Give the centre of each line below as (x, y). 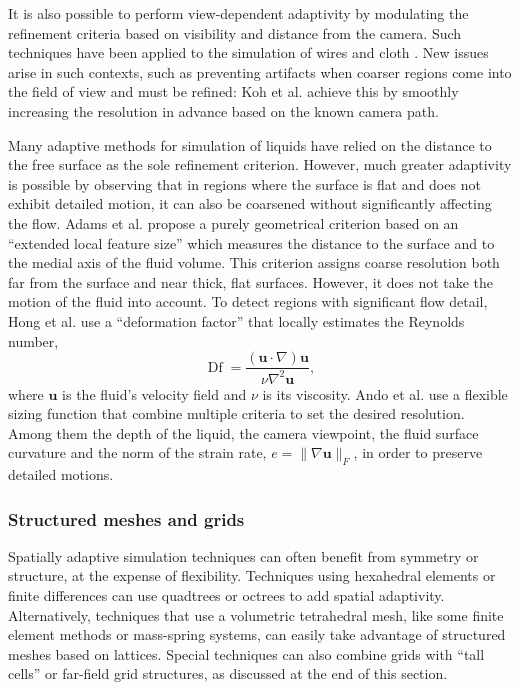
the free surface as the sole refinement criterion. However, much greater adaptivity (260, 164)
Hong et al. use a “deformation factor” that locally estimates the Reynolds (236, 320)
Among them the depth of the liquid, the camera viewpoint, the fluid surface (243, 432)
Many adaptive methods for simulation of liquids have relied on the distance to (250, 144)
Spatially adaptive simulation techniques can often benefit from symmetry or (243, 555)
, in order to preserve (418, 452)
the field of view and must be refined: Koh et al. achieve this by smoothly (233, 91)
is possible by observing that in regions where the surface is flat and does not (244, 183)
